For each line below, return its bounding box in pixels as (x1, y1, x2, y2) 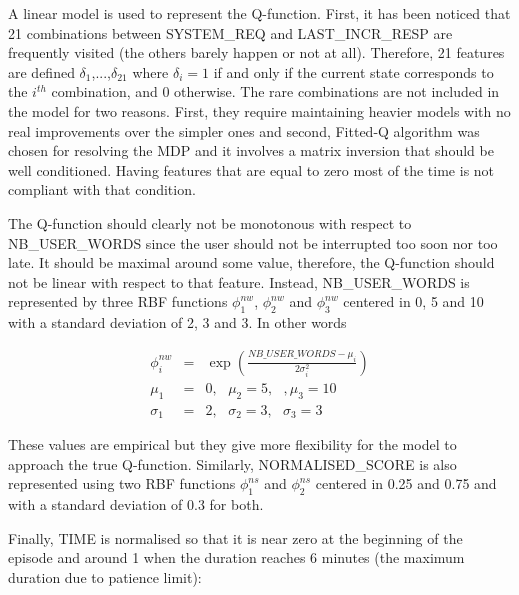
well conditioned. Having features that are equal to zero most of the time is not (8, 159, 495, 180)
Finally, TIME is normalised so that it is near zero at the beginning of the (8, 527, 463, 548)
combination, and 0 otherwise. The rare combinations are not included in (51, 81, 500, 102)
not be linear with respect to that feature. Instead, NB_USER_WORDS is (8, 271, 470, 292)
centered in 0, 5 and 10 (343, 291, 484, 312)
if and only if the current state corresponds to (213, 61, 494, 82)
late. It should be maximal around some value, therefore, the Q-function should (8, 252, 495, 273)
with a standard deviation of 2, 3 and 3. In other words (8, 312, 347, 333)
